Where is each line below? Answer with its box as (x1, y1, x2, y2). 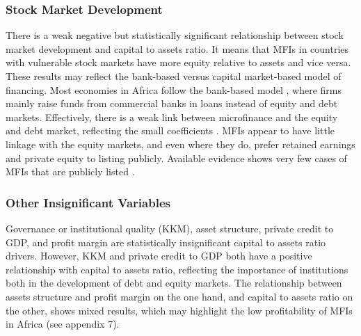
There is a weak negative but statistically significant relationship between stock (6, 28, 344, 42)
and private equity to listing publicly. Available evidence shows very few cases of (6, 150, 347, 165)
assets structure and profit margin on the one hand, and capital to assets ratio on (6, 289, 353, 303)
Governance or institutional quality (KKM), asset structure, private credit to (6, 221, 334, 235)
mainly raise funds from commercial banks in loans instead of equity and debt (6, 96, 338, 111)
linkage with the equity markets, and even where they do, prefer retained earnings (6, 136, 355, 151)
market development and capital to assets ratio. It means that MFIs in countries (6, 41, 349, 56)
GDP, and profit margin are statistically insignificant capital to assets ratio (6, 234, 326, 249)
